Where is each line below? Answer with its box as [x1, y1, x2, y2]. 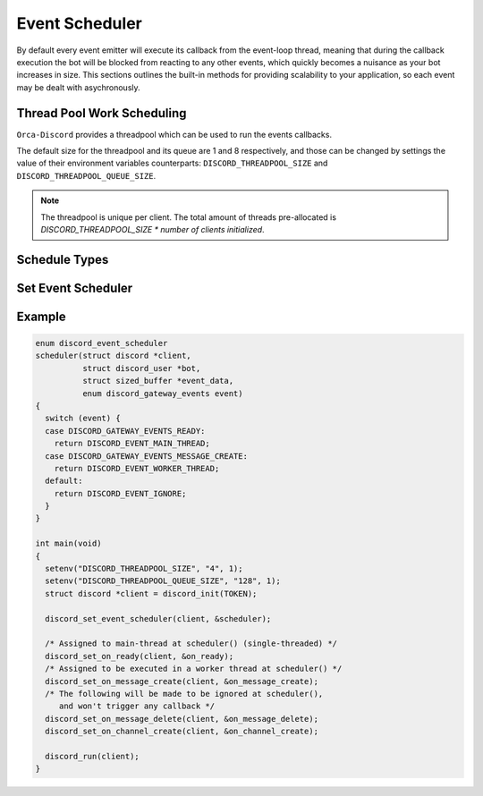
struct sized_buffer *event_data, [81, 376, 234, 386]
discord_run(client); [45, 751, 140, 761]
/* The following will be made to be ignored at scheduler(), [45, 689, 324, 699]
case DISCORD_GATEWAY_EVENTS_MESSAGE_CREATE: [45, 451, 248, 461]
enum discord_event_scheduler [35, 338, 168, 348]
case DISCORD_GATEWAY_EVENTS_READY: [45, 426, 206, 436]
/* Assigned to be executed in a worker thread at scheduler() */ [45, 664, 343, 674]
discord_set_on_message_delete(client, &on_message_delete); [45, 714, 319, 724]
